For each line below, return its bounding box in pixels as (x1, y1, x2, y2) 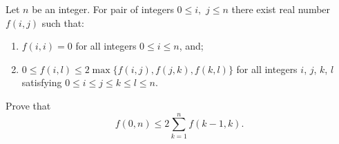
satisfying (21, 75, 62, 90)
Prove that (6, 98, 51, 112)
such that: (41, 15, 85, 30)
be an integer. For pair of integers (32, 2, 174, 16)
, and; (179, 39, 204, 53)
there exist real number (231, 2, 331, 16)
